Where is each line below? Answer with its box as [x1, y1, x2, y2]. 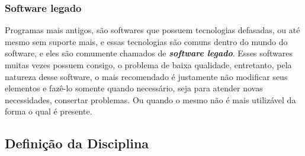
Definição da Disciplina [5, 134, 149, 152]
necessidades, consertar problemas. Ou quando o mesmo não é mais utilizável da [5, 93, 296, 106]
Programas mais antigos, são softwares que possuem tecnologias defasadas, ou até [5, 24, 300, 36]
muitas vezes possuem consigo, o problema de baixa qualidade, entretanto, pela [5, 59, 292, 71]
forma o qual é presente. [5, 105, 92, 117]
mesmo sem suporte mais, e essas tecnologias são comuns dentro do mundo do [5, 35, 288, 47]
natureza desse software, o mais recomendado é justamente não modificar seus [5, 70, 288, 82]
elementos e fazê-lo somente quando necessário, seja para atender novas [5, 82, 263, 94]
